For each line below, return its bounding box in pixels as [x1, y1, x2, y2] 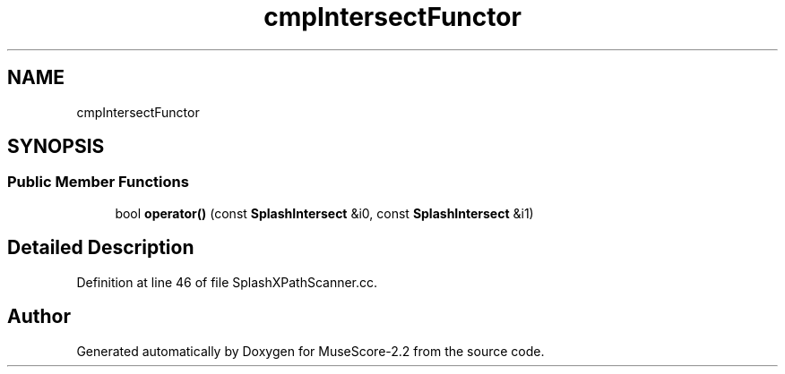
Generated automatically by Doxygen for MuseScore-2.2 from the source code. [76, 343, 545, 359]
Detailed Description [7, 236, 194, 259]
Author [7, 305, 71, 328]
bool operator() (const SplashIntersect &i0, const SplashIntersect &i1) [115, 205, 534, 221]
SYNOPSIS [7, 135, 105, 158]
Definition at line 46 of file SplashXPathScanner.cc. [76, 274, 378, 290]
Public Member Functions [7, 173, 189, 191]
